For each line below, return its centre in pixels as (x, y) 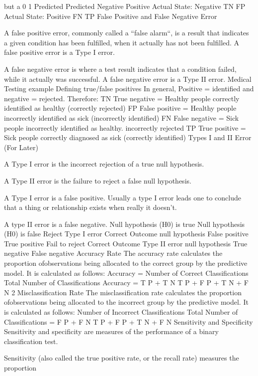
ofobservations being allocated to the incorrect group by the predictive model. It (126, 302)
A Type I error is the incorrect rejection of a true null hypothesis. (104, 164)
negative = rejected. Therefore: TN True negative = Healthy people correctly (122, 98)
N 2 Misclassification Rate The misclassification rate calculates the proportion (123, 292)
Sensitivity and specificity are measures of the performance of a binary (111, 331)
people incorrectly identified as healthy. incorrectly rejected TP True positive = (125, 127)
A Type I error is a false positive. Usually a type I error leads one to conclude (123, 197)
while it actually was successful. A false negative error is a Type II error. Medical (128, 79)
